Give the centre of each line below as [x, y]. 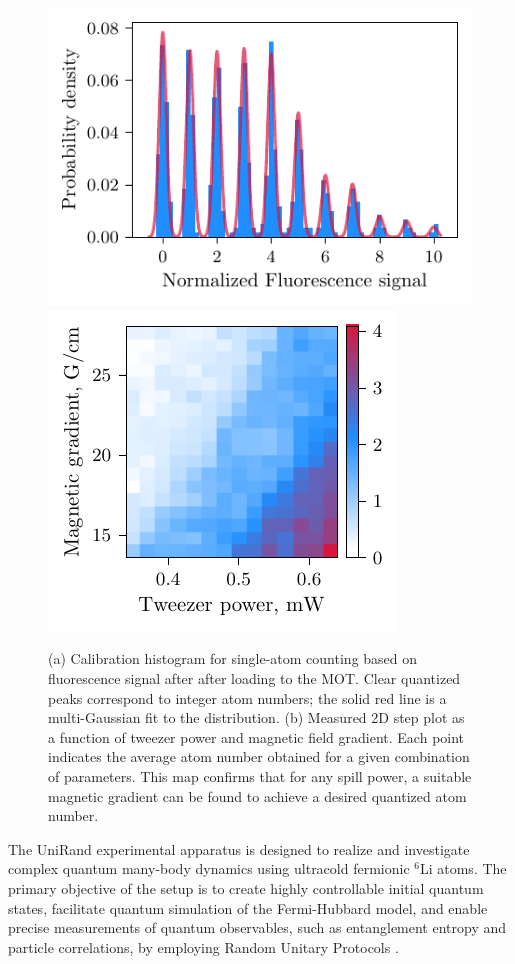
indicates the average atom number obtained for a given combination [259, 756]
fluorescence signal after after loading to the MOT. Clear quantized [254, 678]
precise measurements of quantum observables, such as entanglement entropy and [257, 927]
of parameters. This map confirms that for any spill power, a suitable [260, 776]
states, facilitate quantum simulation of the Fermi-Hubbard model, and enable [248, 907]
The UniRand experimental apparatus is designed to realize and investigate [239, 848]
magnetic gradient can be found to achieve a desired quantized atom [257, 795]
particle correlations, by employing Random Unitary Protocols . [203, 946]
